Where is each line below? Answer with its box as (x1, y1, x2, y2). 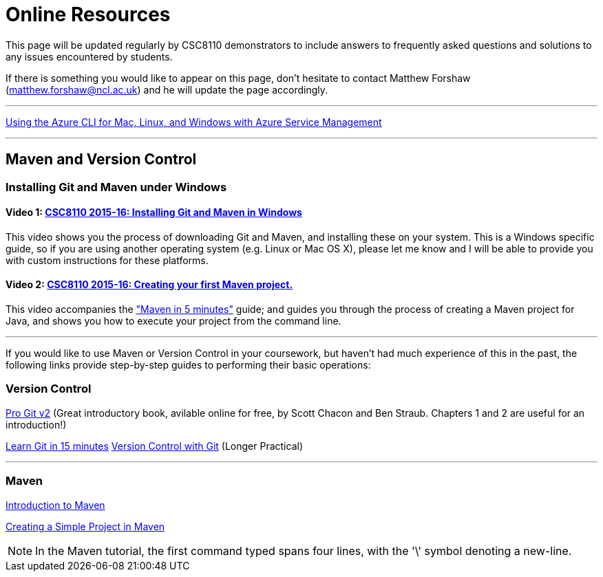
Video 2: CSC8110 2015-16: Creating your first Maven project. (6, 279, 293, 291)
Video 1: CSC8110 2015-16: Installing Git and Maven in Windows (6, 206, 302, 219)
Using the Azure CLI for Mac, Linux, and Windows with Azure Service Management (6, 116, 382, 128)
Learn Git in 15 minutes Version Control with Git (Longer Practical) (6, 439, 303, 452)
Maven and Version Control (6, 151, 197, 168)
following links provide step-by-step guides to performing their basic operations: (6, 359, 371, 371)
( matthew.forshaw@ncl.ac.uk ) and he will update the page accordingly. (6, 83, 328, 96)
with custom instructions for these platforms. (6, 254, 209, 266)
